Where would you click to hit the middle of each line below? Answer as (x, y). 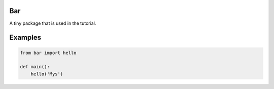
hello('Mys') (47, 74)
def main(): (35, 67)
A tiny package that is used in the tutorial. (53, 23)
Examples (25, 38)
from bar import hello (48, 53)
